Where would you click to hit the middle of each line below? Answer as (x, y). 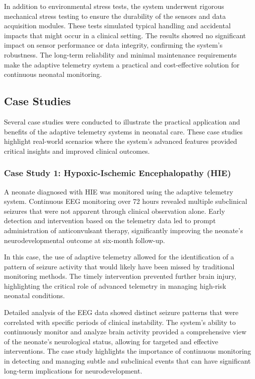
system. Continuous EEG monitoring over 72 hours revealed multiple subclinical (126, 201)
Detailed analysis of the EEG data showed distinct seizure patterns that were (121, 312)
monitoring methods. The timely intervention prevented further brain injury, (120, 276)
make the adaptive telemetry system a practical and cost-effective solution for (122, 64)
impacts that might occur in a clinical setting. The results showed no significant (125, 35)
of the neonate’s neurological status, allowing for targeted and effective (111, 341)
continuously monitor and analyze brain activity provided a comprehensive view (125, 332)
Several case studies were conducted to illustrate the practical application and (122, 121)
